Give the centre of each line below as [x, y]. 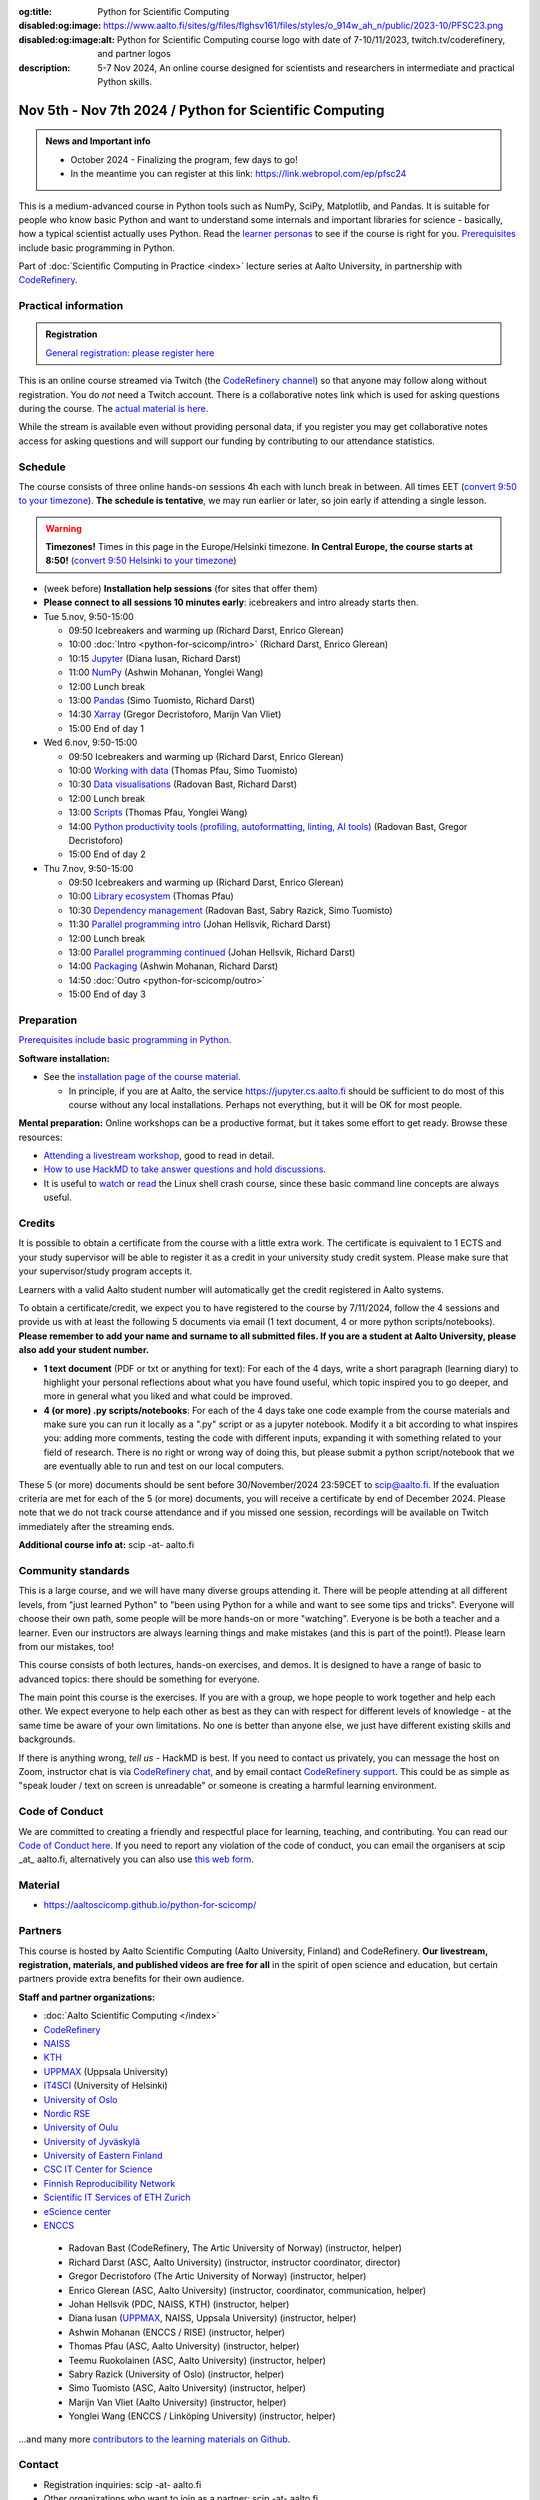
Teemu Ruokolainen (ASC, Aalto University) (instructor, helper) [197, 2360]
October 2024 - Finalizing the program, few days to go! [184, 159]
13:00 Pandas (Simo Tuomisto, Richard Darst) [161, 700]
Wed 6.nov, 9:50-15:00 [90, 742]
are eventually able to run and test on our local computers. [164, 1466]
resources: [40, 1137]
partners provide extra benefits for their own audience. [131, 1979]
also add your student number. [84, 1350]
